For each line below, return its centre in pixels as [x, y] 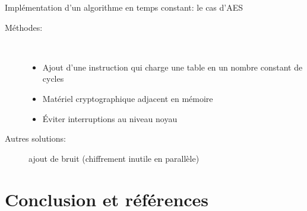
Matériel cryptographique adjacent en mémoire [128, 98]
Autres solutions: [35, 138]
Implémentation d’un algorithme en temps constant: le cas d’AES [124, 7]
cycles [53, 79]
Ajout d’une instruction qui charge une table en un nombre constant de [173, 67]
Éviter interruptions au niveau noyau [110, 118]
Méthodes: [24, 27]
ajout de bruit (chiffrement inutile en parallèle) [114, 158]
